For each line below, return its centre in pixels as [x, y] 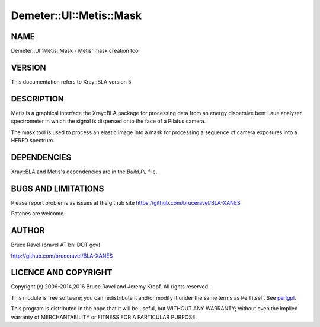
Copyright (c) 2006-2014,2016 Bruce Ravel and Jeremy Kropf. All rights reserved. [110, 287]
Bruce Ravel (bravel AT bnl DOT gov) [56, 245]
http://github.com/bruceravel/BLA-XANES [62, 256]
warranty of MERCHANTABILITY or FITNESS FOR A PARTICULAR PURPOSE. [104, 317]
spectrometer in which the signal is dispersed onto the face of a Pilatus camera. [108, 121]
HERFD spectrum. [33, 141]
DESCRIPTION [38, 99]
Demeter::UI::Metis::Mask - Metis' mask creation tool [75, 51]
